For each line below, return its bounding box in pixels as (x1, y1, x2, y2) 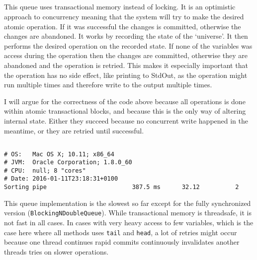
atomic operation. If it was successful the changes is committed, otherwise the (4, 21, 241, 31)
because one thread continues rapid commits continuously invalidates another (4, 237, 240, 247)
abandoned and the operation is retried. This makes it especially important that (4, 60, 248, 70)
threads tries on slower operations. (4, 246, 109, 257)
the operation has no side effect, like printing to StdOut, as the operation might (4, 69, 248, 80)
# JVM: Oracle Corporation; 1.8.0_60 (4, 159, 132, 166)
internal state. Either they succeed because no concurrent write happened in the (4, 115, 249, 126)
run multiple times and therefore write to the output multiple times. (4, 79, 212, 90)
